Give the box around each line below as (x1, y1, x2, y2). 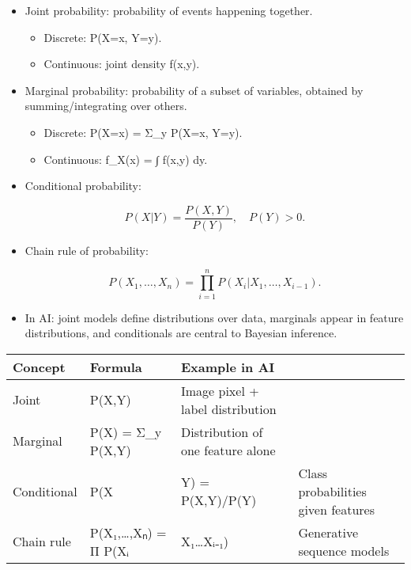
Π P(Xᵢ (89, 541, 129, 560)
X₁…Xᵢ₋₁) (180, 532, 229, 551)
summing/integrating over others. (25, 97, 187, 114)
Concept (13, 357, 66, 376)
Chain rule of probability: (25, 241, 149, 258)
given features (298, 500, 375, 519)
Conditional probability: (25, 177, 141, 194)
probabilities (298, 481, 367, 500)
